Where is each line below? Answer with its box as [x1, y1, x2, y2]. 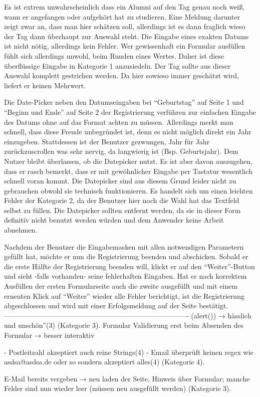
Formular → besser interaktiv [4, 330, 95, 340]
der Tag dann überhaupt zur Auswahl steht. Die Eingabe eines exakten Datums [4, 31, 249, 41]
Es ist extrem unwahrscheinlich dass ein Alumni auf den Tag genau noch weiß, [4, 2, 245, 12]
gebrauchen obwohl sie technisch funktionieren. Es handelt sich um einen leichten [4, 185, 253, 195]
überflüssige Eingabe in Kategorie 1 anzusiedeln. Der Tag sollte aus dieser [4, 60, 231, 71]
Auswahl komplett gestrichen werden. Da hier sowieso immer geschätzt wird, [4, 70, 239, 81]
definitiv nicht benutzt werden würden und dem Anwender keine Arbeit [4, 215, 224, 225]
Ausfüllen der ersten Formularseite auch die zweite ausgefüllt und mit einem [4, 281, 238, 291]
